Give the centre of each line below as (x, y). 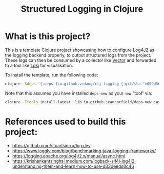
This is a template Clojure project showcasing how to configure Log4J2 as (80, 50)
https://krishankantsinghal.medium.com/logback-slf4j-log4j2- (74, 161)
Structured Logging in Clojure (82, 9)
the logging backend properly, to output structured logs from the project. (78, 55)
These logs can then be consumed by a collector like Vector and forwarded (81, 60)
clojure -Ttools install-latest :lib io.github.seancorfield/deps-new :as (83, 102)
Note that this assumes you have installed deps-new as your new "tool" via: (79, 93)
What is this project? (48, 36)
